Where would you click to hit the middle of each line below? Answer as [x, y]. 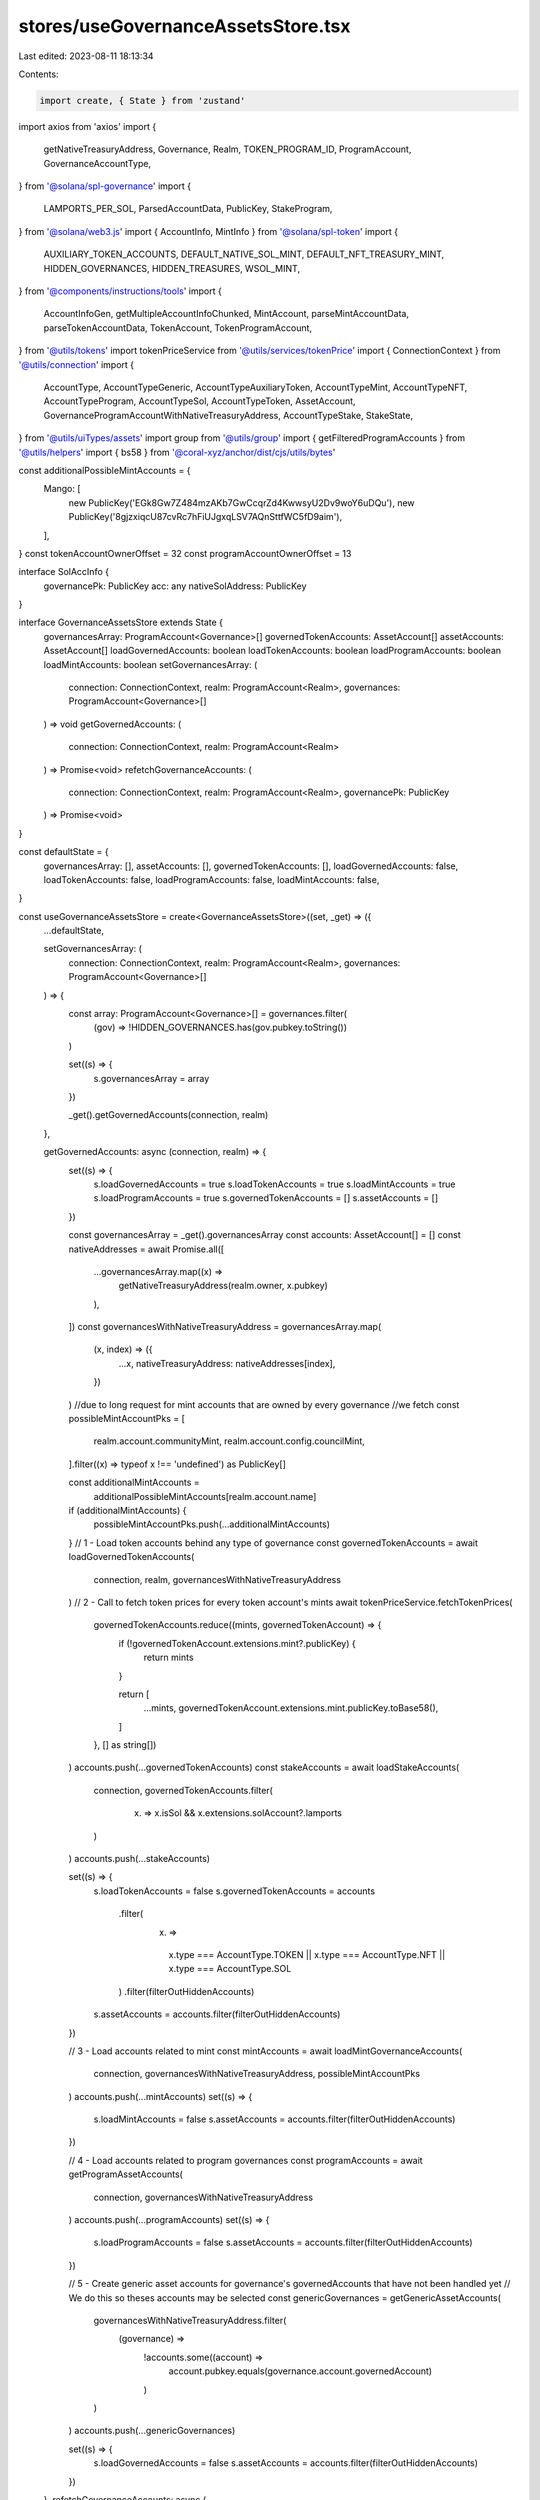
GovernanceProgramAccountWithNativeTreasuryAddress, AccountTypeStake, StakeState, [228, 415]
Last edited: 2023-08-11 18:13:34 [86, 56]
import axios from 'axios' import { [87, 126]
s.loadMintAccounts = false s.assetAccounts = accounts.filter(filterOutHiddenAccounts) [274, 2119]
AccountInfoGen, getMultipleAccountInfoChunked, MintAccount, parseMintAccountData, [226, 314]
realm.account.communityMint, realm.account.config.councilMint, [229, 1441]
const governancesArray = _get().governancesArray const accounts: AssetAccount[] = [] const [264, 1235]
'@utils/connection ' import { [76, 364]
